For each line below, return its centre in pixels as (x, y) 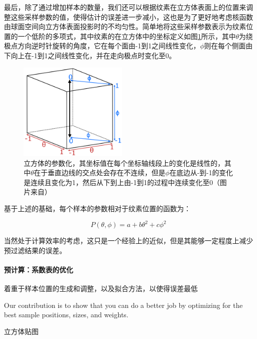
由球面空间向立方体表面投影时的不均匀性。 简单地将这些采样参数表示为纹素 (125, 26)
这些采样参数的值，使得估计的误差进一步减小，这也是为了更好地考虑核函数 (132, 17)
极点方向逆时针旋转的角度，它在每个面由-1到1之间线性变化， (102, 46)
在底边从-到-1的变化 (201, 172)
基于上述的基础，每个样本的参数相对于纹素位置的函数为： (97, 208)
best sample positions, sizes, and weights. (66, 315)
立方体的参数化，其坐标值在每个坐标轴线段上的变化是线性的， (124, 163)
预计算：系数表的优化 (39, 269)
